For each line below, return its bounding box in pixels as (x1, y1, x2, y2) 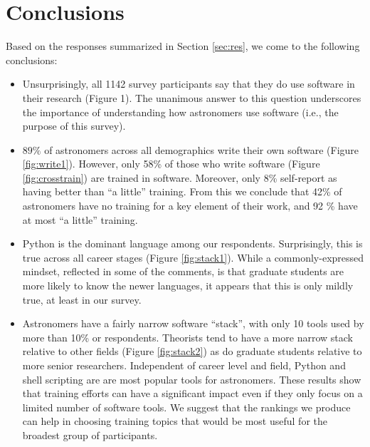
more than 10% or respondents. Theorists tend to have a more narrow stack (22, 329, 353, 344)
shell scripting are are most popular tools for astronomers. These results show (22, 371, 361, 386)
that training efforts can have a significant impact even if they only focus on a (22, 386, 363, 401)
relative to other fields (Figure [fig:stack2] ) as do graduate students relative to (22, 344, 362, 359)
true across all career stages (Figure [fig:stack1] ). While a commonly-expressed (22, 250, 364, 264)
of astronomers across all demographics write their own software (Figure (44, 142, 359, 157)
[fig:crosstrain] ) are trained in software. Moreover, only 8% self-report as (22, 170, 337, 185)
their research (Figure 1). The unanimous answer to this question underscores (22, 90, 361, 105)
